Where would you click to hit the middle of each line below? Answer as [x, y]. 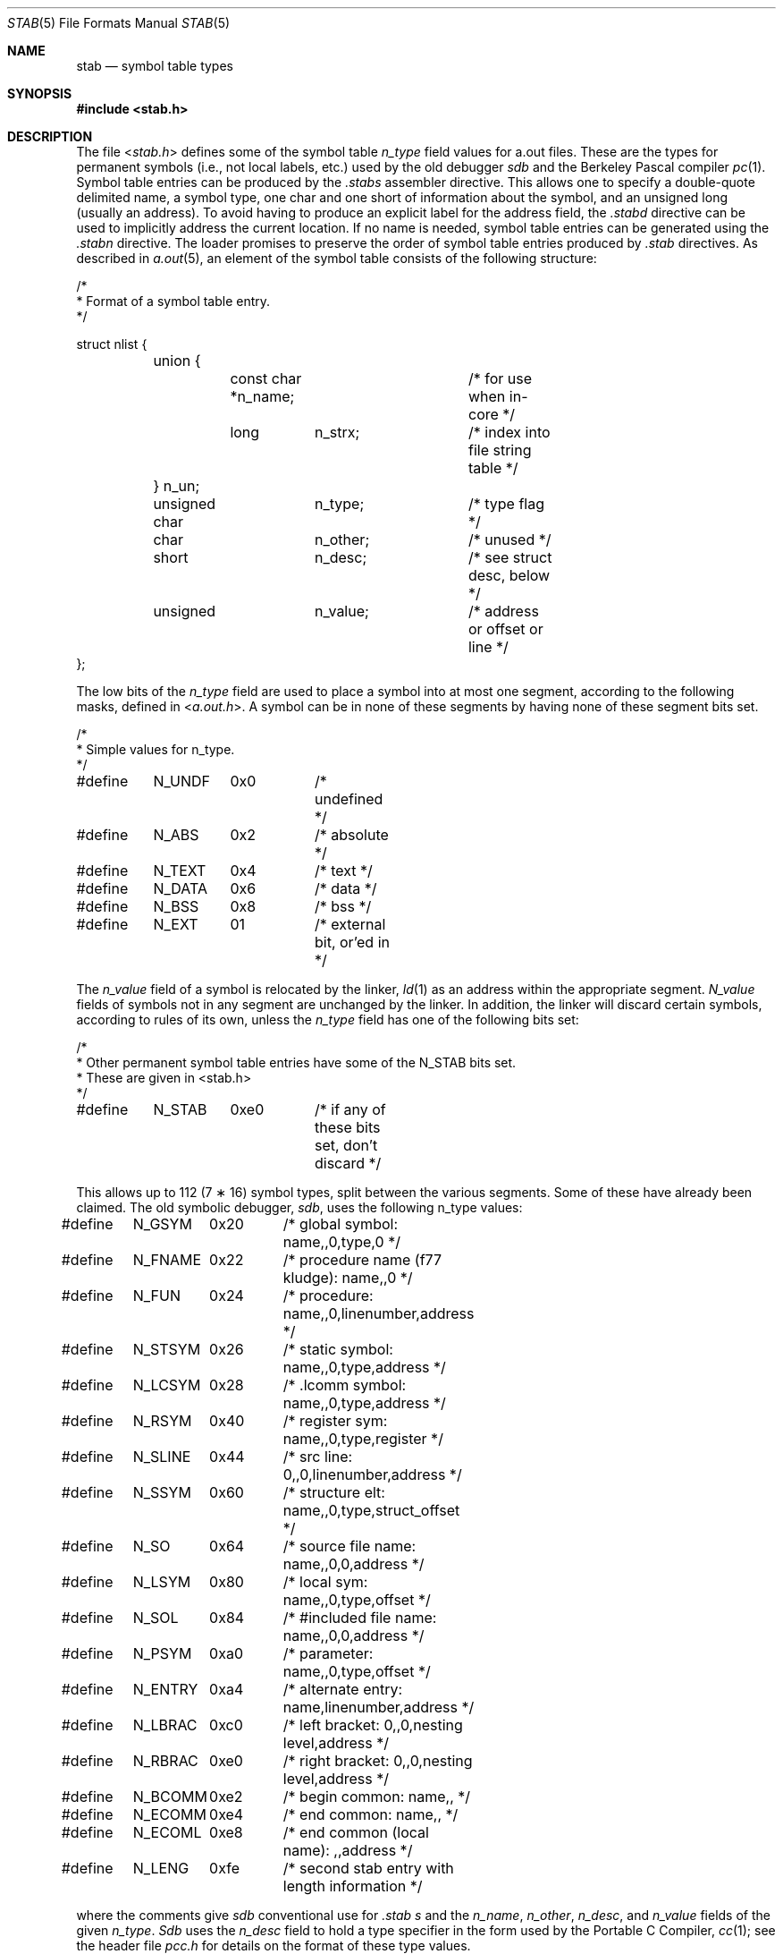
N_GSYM [162, 1224]
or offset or [505, 629]
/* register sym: [335, 1421]
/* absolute [351, 835]
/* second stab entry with [368, 1868]
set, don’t [346, 1145]
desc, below [509, 575]
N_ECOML [167, 1832]
